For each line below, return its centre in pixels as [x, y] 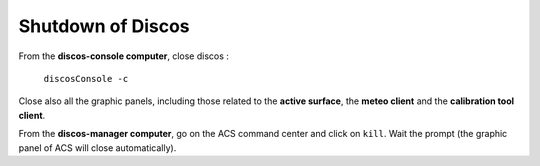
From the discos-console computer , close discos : [124, 56]
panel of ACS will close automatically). [97, 147]
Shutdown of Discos [104, 26]
